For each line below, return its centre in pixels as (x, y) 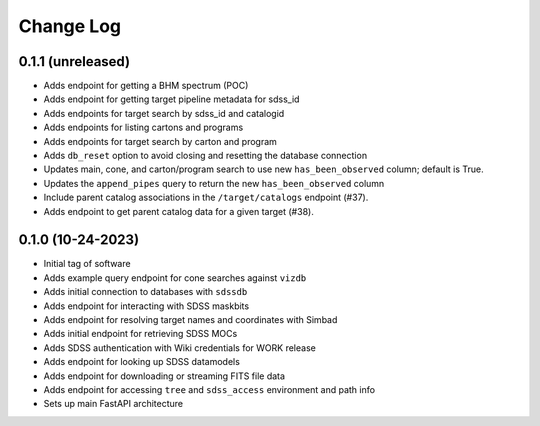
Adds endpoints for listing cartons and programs (143, 127)
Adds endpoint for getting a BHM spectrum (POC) (146, 86)
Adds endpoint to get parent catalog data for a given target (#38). (178, 211)
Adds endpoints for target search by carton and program (160, 141)
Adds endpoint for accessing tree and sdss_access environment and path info (209, 389)
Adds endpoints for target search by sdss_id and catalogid (164, 113)
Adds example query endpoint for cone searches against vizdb (175, 277)
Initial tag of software (87, 264)
